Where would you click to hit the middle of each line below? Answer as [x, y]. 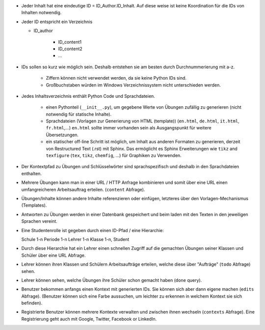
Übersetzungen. [62, 135]
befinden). [32, 303]
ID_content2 [70, 49]
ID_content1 [70, 42]
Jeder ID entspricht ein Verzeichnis [57, 22]
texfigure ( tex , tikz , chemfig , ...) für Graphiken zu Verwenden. [114, 155]
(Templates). [34, 205]
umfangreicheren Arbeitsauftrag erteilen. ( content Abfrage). [83, 189]
